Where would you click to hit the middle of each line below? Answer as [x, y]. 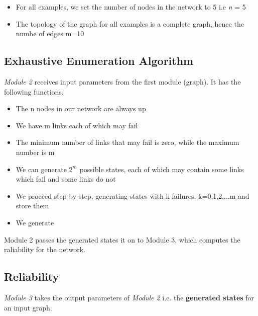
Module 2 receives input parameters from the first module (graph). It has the [122, 81]
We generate [35, 222]
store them [32, 206]
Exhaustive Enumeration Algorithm [99, 61]
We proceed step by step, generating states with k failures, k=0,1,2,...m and [133, 195]
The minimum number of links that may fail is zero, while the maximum [127, 142]
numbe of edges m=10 [50, 33]
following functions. [34, 91]
